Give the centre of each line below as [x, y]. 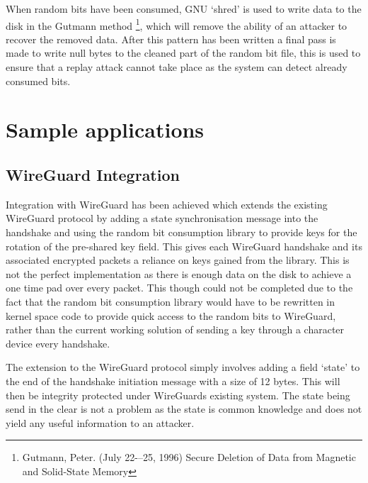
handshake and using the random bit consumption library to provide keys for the [182, 232]
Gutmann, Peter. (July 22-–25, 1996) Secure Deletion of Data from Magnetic [189, 457]
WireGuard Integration [93, 174]
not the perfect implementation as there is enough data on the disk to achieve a [179, 273]
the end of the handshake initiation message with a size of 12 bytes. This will [173, 381]
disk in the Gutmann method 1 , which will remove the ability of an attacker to [177, 24]
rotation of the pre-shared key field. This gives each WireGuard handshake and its [184, 246]
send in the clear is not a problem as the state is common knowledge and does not [184, 409]
